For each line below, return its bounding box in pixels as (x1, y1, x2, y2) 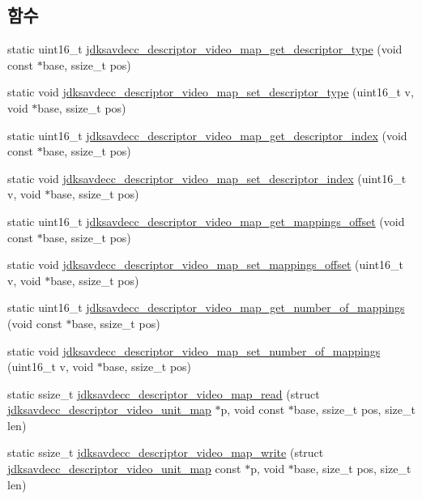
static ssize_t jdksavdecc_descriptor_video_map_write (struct (7, 444, 324, 461)
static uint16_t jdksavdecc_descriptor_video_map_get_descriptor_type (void (7, 41, 403, 58)
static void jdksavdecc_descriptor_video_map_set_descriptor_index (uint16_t (7, 169, 407, 186)
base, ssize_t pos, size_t (293, 401, 416, 418)
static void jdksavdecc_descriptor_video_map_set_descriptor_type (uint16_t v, (7, 83, 414, 100)
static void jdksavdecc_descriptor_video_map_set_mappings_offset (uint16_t (7, 256, 404, 273)
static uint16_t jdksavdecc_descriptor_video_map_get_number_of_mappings (7, 299, 405, 316)
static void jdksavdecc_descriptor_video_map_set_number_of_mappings (7, 342, 381, 359)
